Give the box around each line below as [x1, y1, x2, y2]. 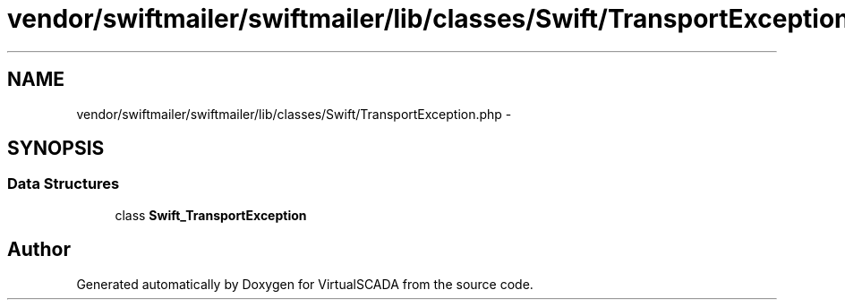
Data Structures [7, 175, 120, 193]
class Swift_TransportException [115, 207, 307, 223]
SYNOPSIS [7, 137, 105, 160]
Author [7, 238, 71, 261]
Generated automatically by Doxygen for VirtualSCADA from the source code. [76, 276, 533, 292]
